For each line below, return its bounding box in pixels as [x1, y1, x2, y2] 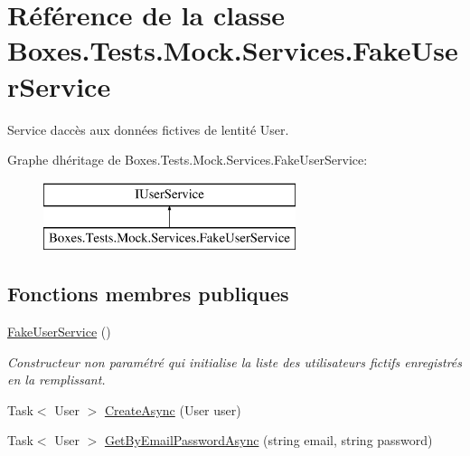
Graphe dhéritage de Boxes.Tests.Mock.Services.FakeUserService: [7, 150, 368, 169]
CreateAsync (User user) [104, 400, 241, 419]
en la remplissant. [7, 370, 106, 389]
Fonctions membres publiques [7, 280, 289, 308]
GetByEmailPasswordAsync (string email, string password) [104, 431, 433, 450]
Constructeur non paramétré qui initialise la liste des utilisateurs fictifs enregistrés [7, 352, 462, 371]
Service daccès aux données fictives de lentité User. [7, 119, 289, 138]
